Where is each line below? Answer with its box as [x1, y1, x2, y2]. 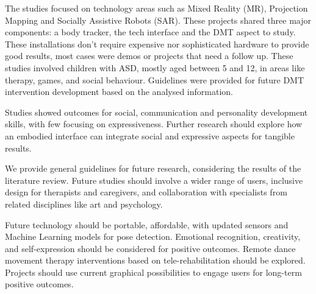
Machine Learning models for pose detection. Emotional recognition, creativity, [5, 230, 301, 243]
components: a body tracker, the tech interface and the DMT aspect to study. [5, 26, 296, 38]
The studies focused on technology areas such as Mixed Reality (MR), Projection [5, 2, 308, 14]
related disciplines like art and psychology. [5, 197, 163, 210]
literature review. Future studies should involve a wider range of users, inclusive [5, 173, 303, 186]
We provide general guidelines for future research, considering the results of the [5, 162, 301, 175]
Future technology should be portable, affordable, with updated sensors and [5, 218, 289, 231]
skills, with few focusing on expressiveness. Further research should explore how [5, 117, 303, 130]
